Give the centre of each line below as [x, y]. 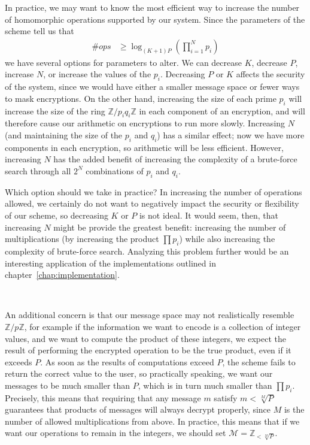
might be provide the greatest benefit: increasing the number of [170, 227]
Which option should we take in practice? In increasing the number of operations [154, 191]
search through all [38, 170]
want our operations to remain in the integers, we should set [116, 433]
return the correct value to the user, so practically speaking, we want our [139, 373]
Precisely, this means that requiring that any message [103, 397]
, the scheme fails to [259, 361]
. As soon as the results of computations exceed [127, 361]
